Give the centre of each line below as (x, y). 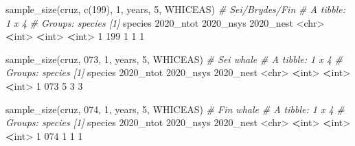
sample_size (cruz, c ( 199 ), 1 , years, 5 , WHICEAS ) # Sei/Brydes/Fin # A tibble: (175, 9)
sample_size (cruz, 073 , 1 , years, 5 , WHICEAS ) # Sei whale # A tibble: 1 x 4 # (174, 59)
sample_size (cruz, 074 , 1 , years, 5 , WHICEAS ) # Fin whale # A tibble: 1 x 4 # (175, 109)
